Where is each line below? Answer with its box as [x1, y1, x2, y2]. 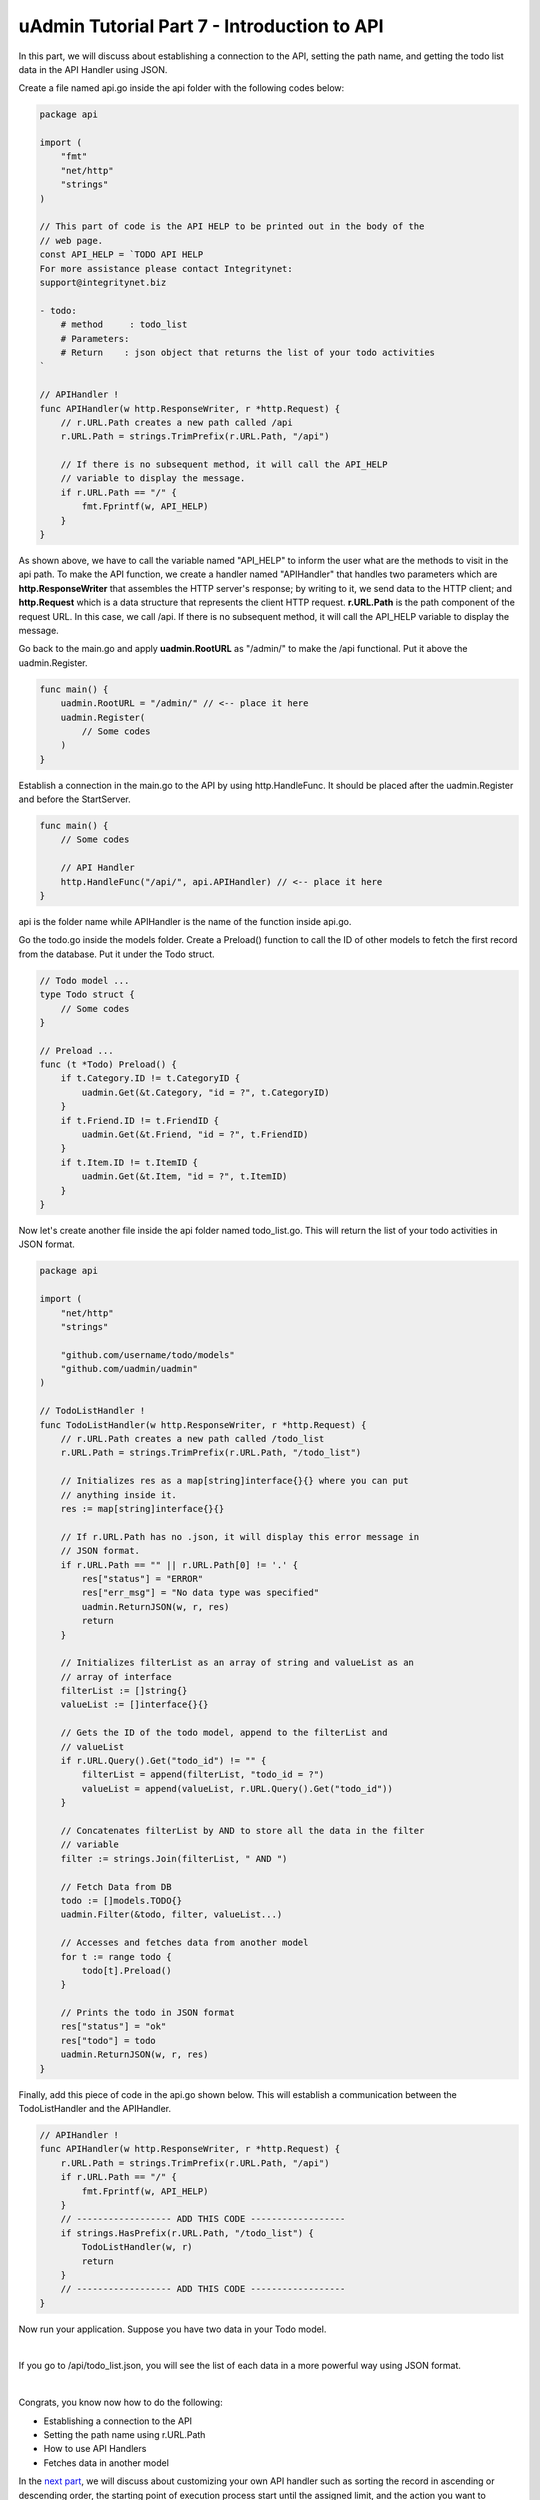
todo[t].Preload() [81, 1965, 172, 1976]
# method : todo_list [60, 319, 188, 330]
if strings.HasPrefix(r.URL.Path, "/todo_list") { [60, 2227, 314, 2239]
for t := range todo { [60, 1951, 172, 1962]
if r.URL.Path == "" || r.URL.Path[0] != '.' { [60, 1559, 299, 1570]
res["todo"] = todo [60, 2035, 157, 2046]
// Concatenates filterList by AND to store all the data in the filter [60, 1825, 425, 1836]
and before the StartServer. [18, 793, 132, 805]
